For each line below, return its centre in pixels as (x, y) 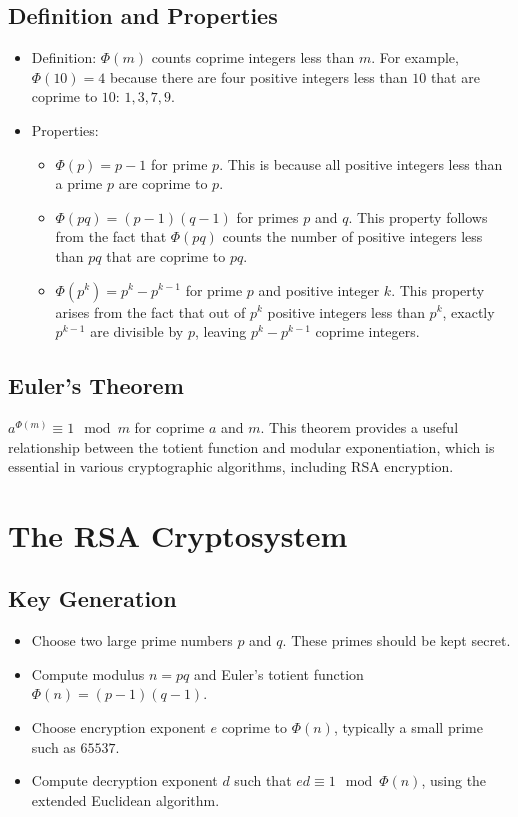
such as (53, 746)
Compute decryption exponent (124, 780)
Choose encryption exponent (118, 727)
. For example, (415, 57)
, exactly (468, 311)
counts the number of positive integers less (352, 236)
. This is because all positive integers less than (361, 163)
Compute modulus (88, 673)
